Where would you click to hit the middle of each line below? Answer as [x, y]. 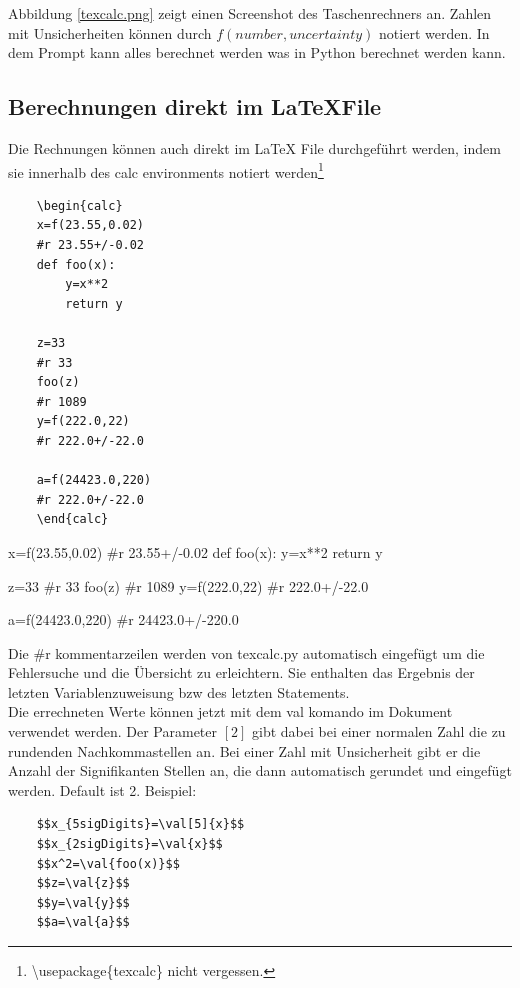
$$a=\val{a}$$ [83, 922]
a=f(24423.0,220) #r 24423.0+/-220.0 [123, 619]
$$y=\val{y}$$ [83, 902]
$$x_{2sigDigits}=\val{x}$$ [129, 844]
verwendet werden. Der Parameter [113, 731]
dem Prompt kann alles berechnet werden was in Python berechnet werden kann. [257, 52]
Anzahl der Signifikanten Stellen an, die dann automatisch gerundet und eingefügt [260, 770]
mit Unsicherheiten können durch [110, 32]
